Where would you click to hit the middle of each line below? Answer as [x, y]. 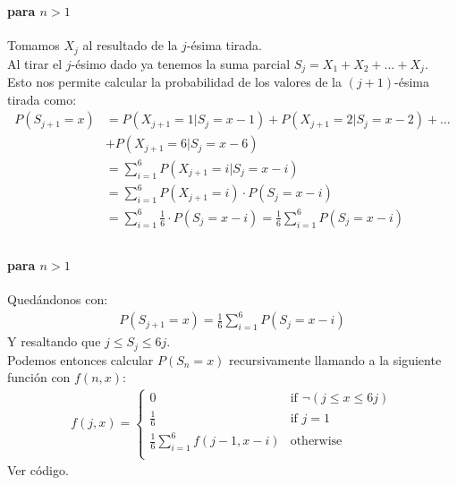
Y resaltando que [54, 341]
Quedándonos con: [58, 299]
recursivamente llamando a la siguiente [335, 359]
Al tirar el [35, 63]
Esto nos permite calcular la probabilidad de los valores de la [174, 82]
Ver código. [38, 470]
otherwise [316, 441]
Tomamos [34, 45]
